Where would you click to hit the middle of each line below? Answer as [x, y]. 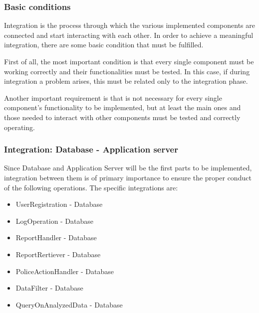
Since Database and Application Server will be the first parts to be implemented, [128, 168]
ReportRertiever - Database [58, 254]
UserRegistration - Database [59, 204]
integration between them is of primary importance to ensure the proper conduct [128, 177]
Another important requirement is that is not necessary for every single [113, 97]
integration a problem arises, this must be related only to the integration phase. [126, 81]
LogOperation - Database [55, 221]
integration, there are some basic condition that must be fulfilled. [104, 45]
